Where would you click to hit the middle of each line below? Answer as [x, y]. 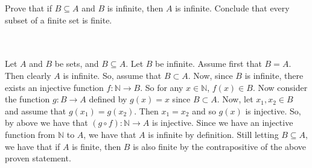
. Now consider [280, 87]
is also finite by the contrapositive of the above [220, 146]
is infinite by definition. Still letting [213, 134]
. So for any [162, 87]
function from [30, 134]
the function [27, 99]
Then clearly [28, 75]
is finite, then [97, 146]
